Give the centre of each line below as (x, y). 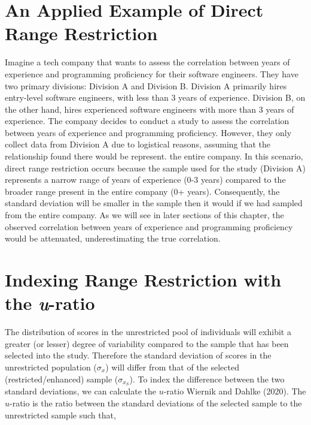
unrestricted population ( (51, 367)
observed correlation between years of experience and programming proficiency (149, 226)
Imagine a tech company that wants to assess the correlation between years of (147, 62)
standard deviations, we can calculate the (80, 391)
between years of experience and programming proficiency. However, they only (148, 132)
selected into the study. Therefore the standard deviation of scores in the (138, 355)
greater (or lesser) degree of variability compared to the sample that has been (147, 343)
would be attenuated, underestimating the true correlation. (113, 238)
